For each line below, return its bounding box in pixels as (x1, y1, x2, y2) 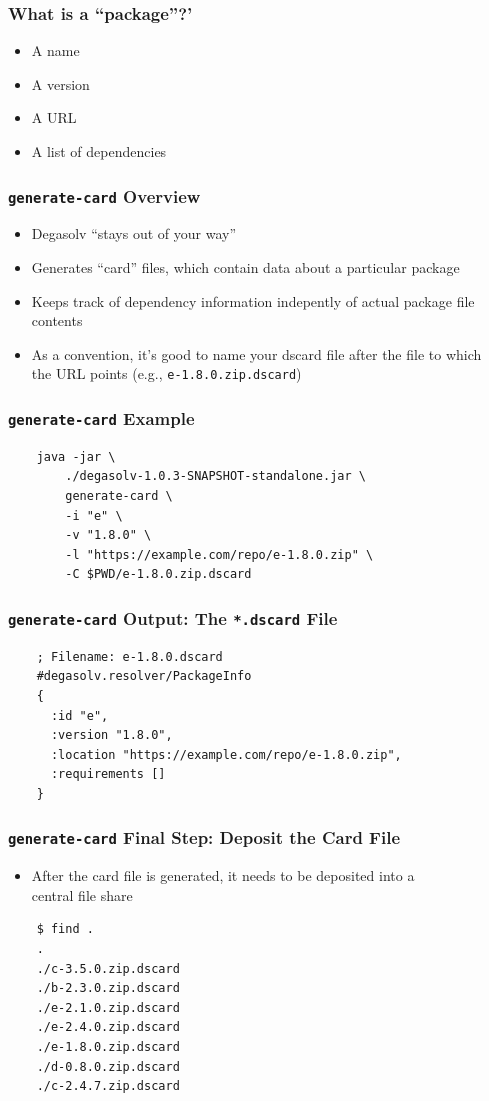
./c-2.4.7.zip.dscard (36, 1079, 180, 1094)
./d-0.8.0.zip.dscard (36, 1059, 180, 1074)
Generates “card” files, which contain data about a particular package (31, 256, 460, 277)
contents (31, 310, 83, 331)
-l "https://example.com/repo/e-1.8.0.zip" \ (65, 547, 374, 562)
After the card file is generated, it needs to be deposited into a (31, 865, 415, 886)
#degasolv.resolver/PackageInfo (36, 669, 252, 684)
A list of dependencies (31, 141, 167, 161)
